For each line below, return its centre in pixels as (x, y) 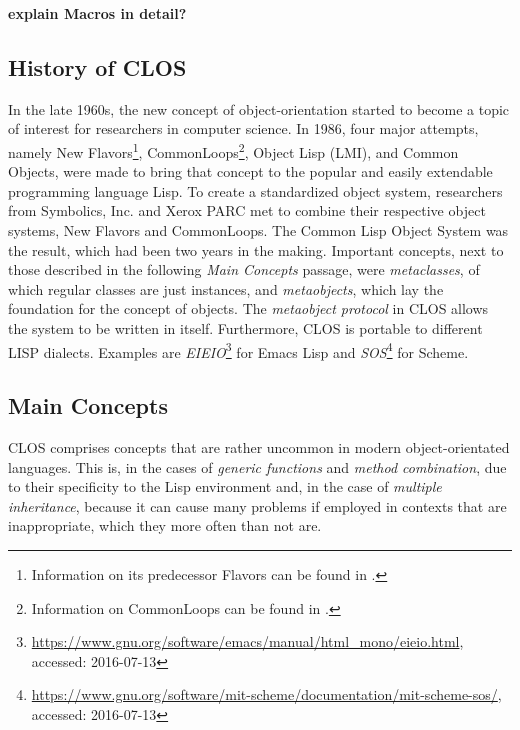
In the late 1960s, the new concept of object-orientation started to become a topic (259, 108)
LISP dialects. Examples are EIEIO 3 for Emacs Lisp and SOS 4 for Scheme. (238, 350)
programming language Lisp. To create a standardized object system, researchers (255, 190)
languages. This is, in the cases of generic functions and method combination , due (257, 466)
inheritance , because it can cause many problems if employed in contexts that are (257, 505)
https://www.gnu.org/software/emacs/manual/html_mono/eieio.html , (247, 641)
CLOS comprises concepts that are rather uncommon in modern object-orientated (259, 447)
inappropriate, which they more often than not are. (165, 525)
